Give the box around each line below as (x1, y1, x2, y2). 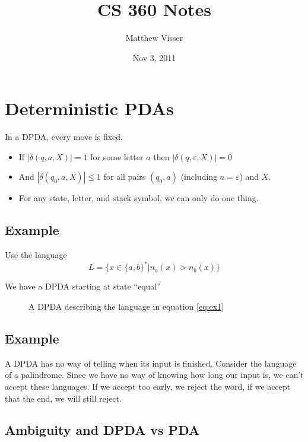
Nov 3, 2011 (132, 51, 176, 63)
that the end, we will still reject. (5, 392, 122, 404)
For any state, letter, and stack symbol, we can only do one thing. (18, 192, 259, 204)
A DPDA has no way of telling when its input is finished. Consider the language (5, 357, 297, 369)
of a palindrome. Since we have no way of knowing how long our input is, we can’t (5, 368, 304, 381)
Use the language (5, 249, 67, 261)
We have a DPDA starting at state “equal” (5, 280, 161, 292)
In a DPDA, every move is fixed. (5, 131, 123, 143)
